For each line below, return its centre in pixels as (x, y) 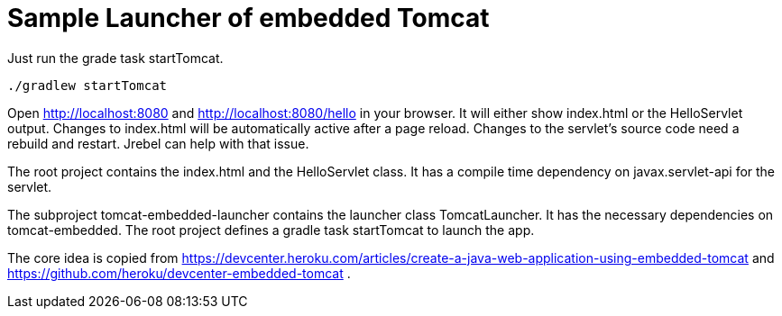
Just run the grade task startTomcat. (115, 58)
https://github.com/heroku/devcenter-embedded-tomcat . (179, 273)
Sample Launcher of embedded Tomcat (248, 18)
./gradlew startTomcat (87, 85)
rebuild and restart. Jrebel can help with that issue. (158, 143)
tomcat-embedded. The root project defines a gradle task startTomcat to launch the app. (271, 230)
